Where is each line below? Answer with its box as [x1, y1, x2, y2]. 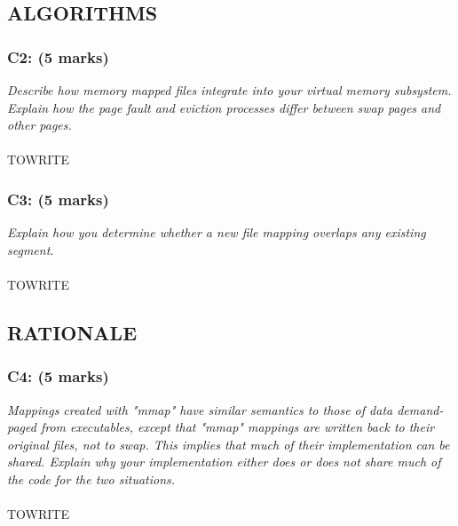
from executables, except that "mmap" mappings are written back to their [40, 418, 435, 436]
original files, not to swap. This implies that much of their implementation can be [7, 434, 450, 453]
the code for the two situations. [7, 469, 176, 488]
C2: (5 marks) [7, 45, 109, 68]
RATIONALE [7, 318, 138, 346]
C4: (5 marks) [7, 365, 109, 387]
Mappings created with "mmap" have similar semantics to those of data [7, 400, 393, 418]
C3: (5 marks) [7, 187, 109, 210]
